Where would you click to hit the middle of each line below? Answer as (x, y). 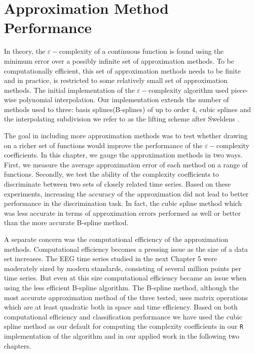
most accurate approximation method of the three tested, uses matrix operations (126, 297)
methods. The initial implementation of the (69, 90)
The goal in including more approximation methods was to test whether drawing (126, 136)
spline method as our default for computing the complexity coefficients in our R (124, 326)
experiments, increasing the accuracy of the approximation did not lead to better (126, 193)
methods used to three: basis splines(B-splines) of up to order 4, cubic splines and (127, 109)
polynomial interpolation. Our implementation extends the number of (124, 99)
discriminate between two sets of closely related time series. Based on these (117, 184)
